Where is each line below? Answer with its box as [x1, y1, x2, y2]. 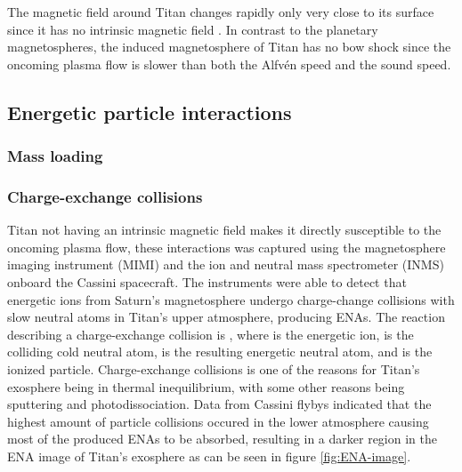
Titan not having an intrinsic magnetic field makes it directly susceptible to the [7, 220, 442, 239]
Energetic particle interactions [7, 98, 292, 125]
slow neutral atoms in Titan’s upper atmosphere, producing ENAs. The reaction [7, 308, 445, 326]
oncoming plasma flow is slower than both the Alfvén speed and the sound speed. [7, 54, 451, 73]
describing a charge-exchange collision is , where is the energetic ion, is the [7, 324, 414, 343]
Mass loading [7, 145, 103, 167]
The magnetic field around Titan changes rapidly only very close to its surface [7, 3, 434, 20]
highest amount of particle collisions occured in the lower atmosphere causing [7, 412, 429, 430]
